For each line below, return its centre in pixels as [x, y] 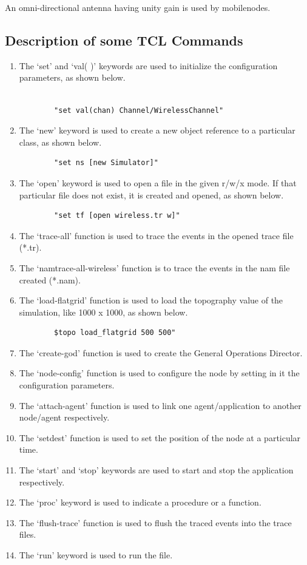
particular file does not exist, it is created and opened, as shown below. [151, 195]
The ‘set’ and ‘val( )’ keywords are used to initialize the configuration [148, 65]
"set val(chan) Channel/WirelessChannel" [139, 110]
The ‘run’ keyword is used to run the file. [96, 555]
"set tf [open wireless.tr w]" [117, 216]
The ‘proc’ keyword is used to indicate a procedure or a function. [140, 502]
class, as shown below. [60, 142]
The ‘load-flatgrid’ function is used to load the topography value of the [151, 300]
